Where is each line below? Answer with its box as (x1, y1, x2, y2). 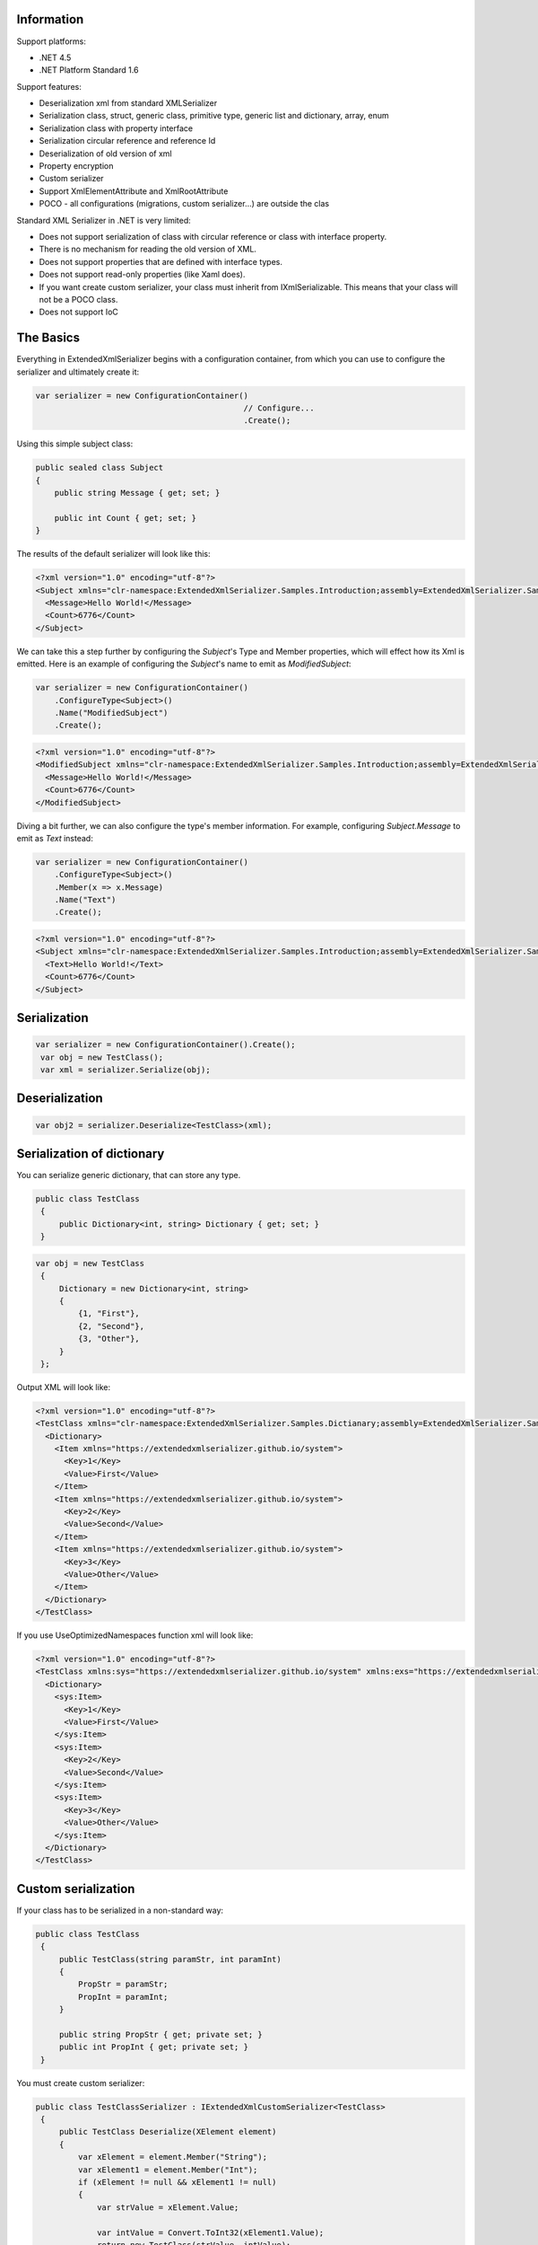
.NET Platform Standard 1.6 (39, 65, 139, 75)
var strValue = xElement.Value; (97, 2202, 239, 2213)
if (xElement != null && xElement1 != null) (77, 2178, 277, 2188)
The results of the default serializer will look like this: (16, 549, 211, 559)
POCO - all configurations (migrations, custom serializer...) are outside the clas (39, 198, 330, 209)
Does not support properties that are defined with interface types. (39, 256, 282, 267)
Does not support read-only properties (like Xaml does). (39, 269, 246, 280)
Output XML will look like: (16, 1381, 111, 1392)
